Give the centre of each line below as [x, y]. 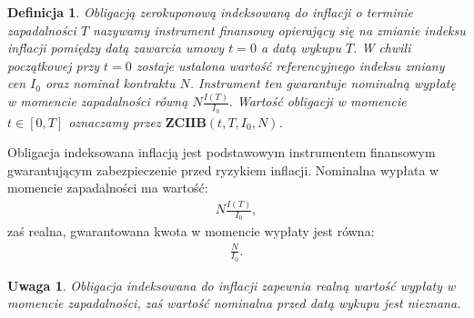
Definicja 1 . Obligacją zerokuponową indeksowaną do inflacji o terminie [211, 12]
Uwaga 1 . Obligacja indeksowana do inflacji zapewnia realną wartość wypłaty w [232, 285]
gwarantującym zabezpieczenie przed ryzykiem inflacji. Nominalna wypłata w [223, 169]
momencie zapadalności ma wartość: [108, 188]
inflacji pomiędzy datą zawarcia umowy [116, 48]
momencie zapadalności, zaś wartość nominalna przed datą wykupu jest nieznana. [234, 303]
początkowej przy [54, 65]
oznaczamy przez [115, 121]
